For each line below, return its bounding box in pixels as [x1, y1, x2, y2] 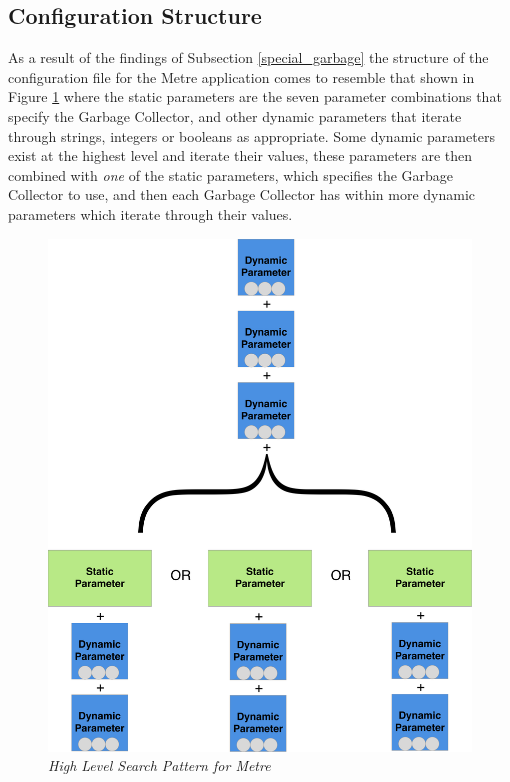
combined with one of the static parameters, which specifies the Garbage [8, 164, 454, 185]
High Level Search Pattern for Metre [48, 755, 271, 776]
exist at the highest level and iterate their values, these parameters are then [8, 145, 473, 166]
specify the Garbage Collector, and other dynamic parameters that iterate [8, 105, 462, 126]
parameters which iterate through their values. [8, 203, 293, 224]
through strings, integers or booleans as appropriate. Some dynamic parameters [8, 125, 495, 146]
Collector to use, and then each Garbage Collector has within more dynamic [8, 184, 476, 205]
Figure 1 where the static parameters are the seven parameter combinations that [8, 86, 502, 107]
